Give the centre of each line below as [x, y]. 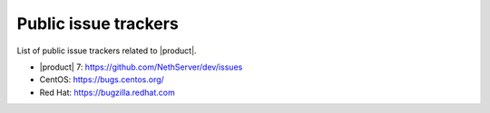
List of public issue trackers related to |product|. [107, 51]
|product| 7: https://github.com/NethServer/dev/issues [141, 67]
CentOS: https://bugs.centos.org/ [102, 80]
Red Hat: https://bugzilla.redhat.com [108, 92]
